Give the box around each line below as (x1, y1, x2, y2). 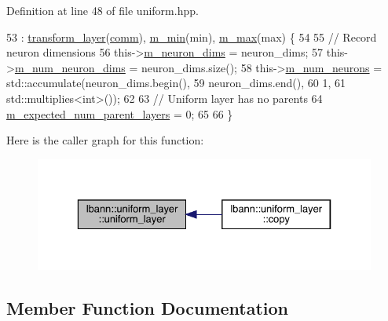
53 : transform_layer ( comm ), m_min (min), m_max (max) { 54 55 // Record (6, 28, 377, 45)
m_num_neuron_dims (14, 59, 126, 75)
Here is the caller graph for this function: (6, 132, 204, 148)
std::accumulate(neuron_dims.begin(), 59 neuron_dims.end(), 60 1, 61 (6, 75, 346, 91)
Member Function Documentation (6, 295, 289, 319)
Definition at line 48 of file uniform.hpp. (6, 2, 199, 18)
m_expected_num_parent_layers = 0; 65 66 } (6, 105, 233, 122)
